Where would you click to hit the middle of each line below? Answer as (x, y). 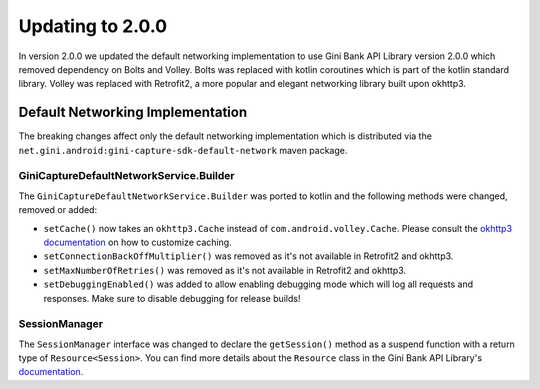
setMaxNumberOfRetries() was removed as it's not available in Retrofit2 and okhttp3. (225, 270)
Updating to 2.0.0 (93, 26)
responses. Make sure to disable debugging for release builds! (172, 298)
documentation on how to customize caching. (137, 242)
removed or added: (58, 210)
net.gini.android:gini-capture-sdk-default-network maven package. (183, 150)
